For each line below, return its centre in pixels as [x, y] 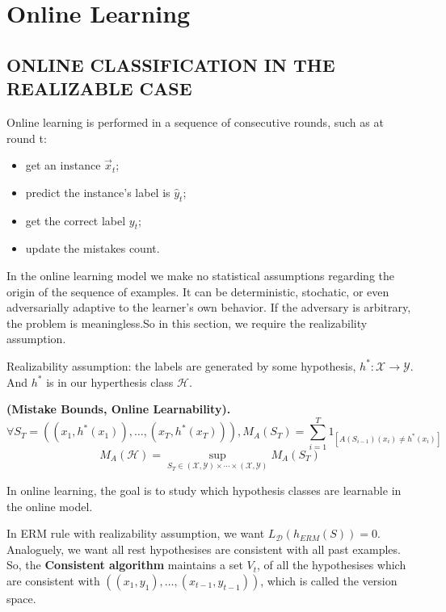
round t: [27, 138]
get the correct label [76, 220]
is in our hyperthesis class [110, 381]
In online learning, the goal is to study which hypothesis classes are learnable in [204, 490]
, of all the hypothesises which [332, 565]
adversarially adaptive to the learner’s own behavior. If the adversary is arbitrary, [209, 307]
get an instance [63, 165]
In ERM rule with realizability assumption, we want [136, 533]
